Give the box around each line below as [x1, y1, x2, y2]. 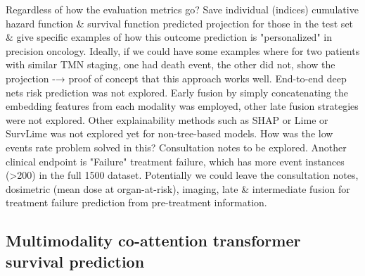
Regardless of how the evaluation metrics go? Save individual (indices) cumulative [6, 2, 359, 16]
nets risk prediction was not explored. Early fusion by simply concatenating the [6, 84, 348, 99]
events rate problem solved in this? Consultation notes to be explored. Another [6, 139, 347, 154]
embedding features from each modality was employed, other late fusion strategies [6, 99, 359, 113]
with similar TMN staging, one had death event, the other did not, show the [6, 57, 335, 72]
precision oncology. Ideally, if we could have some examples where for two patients [6, 43, 360, 58]
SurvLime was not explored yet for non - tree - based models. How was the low [6, 126, 333, 141]
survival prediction [6, 250, 145, 272]
